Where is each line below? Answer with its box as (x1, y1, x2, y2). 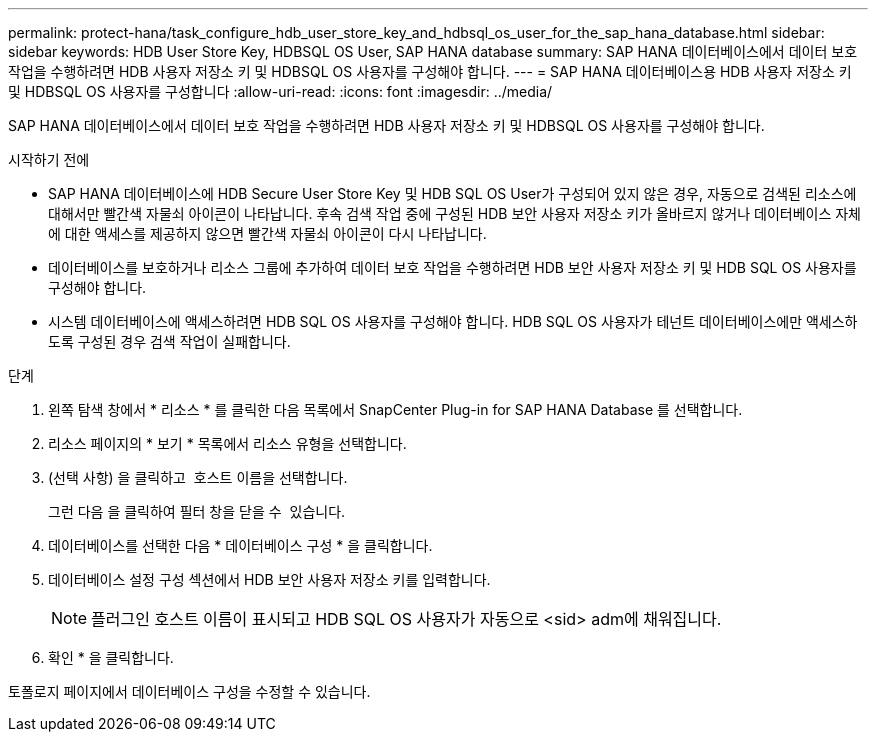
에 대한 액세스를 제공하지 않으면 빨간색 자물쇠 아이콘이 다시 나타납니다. (48, 225, 487, 242)
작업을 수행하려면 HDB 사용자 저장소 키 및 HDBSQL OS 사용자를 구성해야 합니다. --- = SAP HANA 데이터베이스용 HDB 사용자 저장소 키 (8, 63, 852, 80)
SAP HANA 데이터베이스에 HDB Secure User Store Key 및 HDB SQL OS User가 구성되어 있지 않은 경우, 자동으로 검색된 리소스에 (48, 185, 857, 202)
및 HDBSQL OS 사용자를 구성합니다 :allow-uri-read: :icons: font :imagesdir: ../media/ (8, 83, 553, 100)
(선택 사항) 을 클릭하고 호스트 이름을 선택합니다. (48, 469, 348, 486)
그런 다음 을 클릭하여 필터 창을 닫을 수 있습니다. (48, 503, 346, 520)
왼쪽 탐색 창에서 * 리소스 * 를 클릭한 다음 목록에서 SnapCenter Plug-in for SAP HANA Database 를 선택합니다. (48, 401, 743, 418)
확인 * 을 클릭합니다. (48, 649, 174, 666)
